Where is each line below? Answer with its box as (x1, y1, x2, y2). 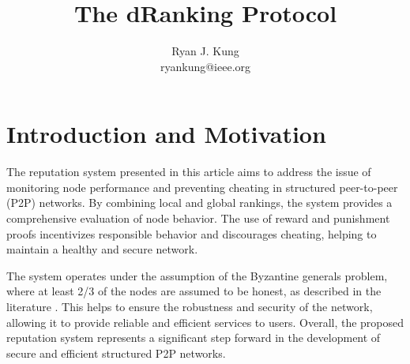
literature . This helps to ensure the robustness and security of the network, (6, 298, 373, 314)
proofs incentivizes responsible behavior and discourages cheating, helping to (6, 225, 377, 242)
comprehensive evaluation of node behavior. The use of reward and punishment (6, 210, 390, 227)
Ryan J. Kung (171, 43, 239, 59)
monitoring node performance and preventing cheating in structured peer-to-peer (6, 178, 398, 195)
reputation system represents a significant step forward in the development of (6, 329, 381, 346)
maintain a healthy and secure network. (6, 241, 198, 257)
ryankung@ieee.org (160, 58, 251, 74)
